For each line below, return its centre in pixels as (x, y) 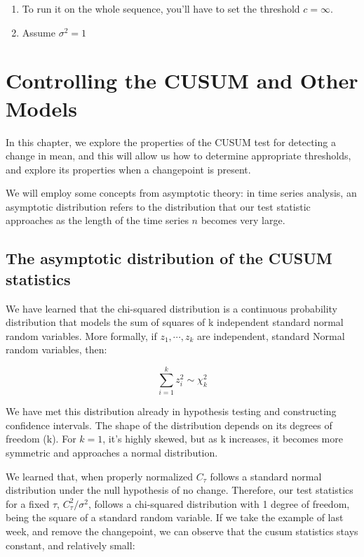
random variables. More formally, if (81, 335)
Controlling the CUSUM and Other (182, 80)
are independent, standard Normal (271, 335)
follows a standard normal (266, 476)
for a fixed (28, 503)
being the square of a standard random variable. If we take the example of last (175, 517)
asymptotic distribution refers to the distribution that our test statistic (158, 206)
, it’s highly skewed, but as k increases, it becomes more (223, 439)
